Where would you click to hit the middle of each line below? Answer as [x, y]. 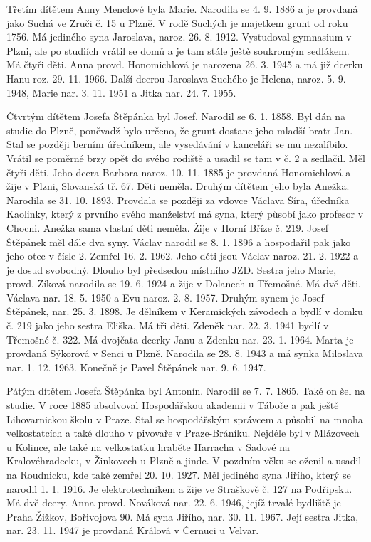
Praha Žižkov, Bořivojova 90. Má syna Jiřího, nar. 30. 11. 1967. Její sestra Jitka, [183, 516]
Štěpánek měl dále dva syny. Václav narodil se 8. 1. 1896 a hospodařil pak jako [179, 241]
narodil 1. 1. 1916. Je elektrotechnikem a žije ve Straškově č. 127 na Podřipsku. [179, 488]
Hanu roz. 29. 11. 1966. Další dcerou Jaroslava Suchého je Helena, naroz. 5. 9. [176, 78]
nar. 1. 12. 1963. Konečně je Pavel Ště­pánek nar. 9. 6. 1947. [136, 367]
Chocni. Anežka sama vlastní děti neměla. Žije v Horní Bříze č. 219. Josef [168, 227]
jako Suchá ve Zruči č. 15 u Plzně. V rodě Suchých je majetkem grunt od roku [177, 22]
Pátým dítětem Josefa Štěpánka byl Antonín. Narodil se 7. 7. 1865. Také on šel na [186, 391]
